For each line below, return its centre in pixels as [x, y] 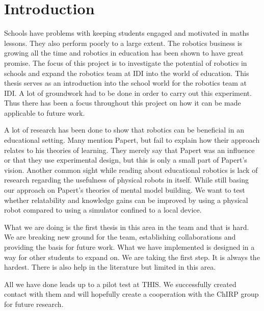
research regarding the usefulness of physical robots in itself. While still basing [127, 180]
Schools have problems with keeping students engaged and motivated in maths [127, 33]
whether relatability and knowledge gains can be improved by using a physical [126, 200]
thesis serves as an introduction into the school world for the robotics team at [125, 83]
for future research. [34, 304]
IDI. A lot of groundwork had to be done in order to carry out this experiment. [128, 93]
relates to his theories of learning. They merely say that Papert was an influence [129, 150]
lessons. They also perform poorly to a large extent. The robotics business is [123, 43]
